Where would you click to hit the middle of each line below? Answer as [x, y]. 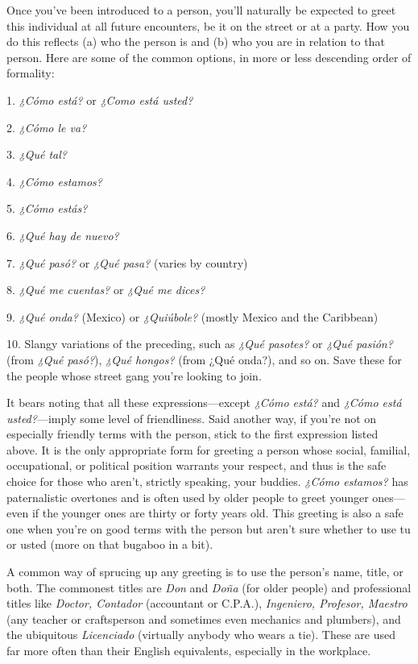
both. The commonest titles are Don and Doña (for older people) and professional [209, 587]
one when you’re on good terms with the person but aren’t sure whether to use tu [209, 528]
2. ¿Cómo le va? [47, 127]
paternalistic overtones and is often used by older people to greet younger [188, 497]
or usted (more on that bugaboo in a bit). [110, 544]
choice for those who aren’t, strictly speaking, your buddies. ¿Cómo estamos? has [207, 481]
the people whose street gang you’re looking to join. [134, 375]
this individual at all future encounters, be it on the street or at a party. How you [208, 25]
